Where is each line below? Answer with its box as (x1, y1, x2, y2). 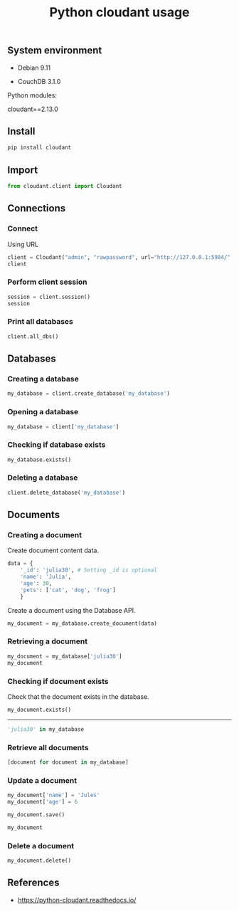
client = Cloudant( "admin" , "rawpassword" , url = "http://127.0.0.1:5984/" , (7, 253, 234, 260)
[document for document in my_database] (7, 759, 129, 766)
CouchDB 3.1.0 (17, 77, 61, 85)
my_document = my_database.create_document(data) (7, 620, 158, 627)
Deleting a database (7, 473, 78, 483)
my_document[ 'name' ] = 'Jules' (7, 791, 100, 799)
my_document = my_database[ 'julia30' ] (7, 653, 122, 660)
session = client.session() (7, 293, 91, 300)
